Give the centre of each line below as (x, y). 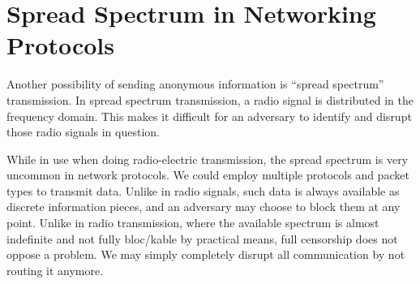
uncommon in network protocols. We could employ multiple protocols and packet (208, 175)
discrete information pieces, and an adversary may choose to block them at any (204, 207)
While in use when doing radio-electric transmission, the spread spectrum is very (208, 159)
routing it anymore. (55, 270)
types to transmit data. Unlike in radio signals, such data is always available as (203, 190)
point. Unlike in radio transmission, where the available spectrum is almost (193, 223)
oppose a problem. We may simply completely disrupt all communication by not (206, 254)
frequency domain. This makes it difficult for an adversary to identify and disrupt (209, 116)
